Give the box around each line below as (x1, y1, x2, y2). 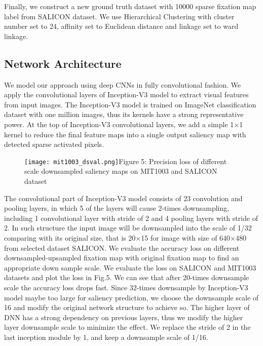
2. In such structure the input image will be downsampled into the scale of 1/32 (4, 222, 252, 233)
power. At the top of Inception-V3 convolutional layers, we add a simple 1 (4, 119, 234, 129)
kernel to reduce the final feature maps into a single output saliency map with (4, 129, 246, 139)
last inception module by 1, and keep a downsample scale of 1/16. (4, 331, 208, 342)
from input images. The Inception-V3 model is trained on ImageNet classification (4, 99, 256, 109)
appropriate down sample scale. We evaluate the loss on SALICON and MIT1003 (4, 262, 256, 273)
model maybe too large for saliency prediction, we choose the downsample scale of (4, 292, 259, 302)
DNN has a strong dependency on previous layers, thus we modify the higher (4, 312, 243, 322)
